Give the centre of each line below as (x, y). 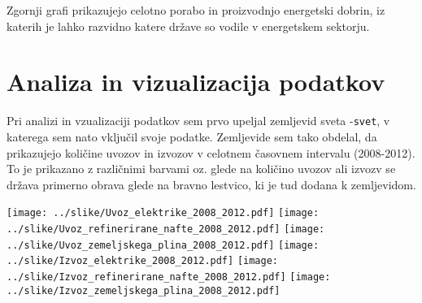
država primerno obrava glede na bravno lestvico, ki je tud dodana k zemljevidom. (211, 184)
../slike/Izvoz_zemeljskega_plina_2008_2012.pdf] (144, 290)
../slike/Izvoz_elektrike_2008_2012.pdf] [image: (142, 261)
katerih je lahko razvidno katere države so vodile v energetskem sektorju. (188, 26)
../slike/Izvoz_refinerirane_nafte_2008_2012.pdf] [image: (169, 277)
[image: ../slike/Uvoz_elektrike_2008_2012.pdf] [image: (163, 213)
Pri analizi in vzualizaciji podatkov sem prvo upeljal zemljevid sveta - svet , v (198, 121)
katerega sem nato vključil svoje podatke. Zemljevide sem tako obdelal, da (192, 136)
